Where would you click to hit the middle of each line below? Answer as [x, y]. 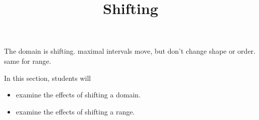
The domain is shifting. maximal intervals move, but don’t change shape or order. [130, 51]
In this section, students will [47, 78]
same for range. [28, 61]
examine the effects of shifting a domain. [78, 95]
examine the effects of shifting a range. [75, 111]
